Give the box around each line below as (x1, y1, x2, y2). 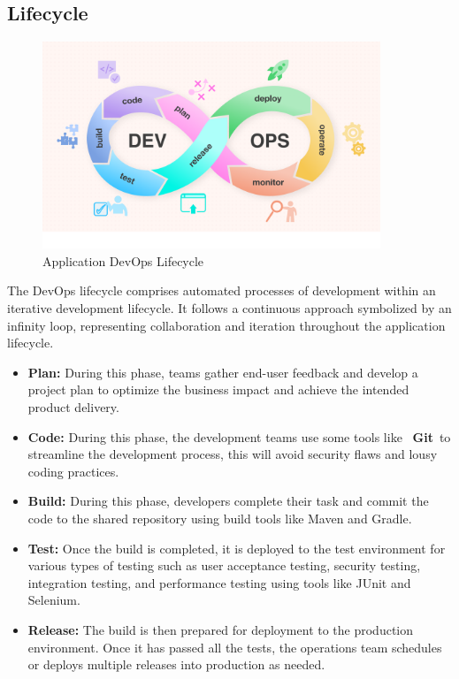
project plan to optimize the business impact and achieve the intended (27, 380, 409, 399)
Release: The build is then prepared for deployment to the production (27, 620, 414, 638)
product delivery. (27, 397, 119, 416)
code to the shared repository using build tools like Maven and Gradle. (27, 508, 412, 527)
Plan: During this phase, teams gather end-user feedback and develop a (27, 362, 418, 381)
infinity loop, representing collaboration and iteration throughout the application (7, 316, 446, 334)
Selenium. (27, 591, 80, 609)
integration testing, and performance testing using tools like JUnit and (27, 573, 411, 591)
